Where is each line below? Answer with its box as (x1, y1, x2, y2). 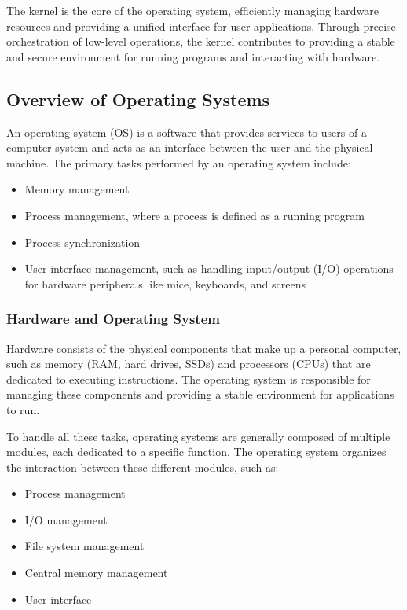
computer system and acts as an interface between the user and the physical (6, 139, 373, 156)
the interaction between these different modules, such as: (6, 458, 279, 475)
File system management (24, 538, 145, 554)
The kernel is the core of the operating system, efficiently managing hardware (6, 2, 379, 18)
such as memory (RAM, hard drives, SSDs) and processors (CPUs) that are (6, 355, 371, 372)
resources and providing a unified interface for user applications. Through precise (6, 17, 396, 34)
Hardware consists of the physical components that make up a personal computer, (6, 340, 401, 356)
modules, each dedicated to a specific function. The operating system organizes (6, 443, 387, 460)
